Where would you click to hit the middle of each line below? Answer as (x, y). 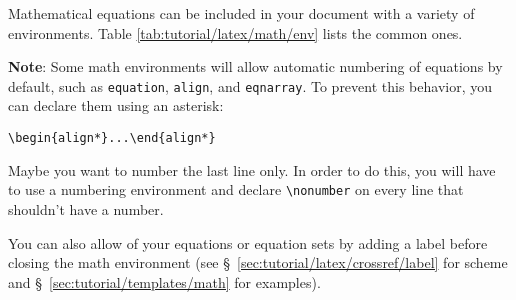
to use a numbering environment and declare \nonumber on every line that (236, 189)
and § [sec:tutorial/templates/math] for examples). (164, 281)
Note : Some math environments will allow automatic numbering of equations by (255, 66)
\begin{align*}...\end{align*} (112, 138)
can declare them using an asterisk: (116, 105)
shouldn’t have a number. (86, 208)
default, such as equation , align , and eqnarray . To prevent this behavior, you (250, 85)
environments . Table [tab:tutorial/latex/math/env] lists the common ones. (235, 32)
